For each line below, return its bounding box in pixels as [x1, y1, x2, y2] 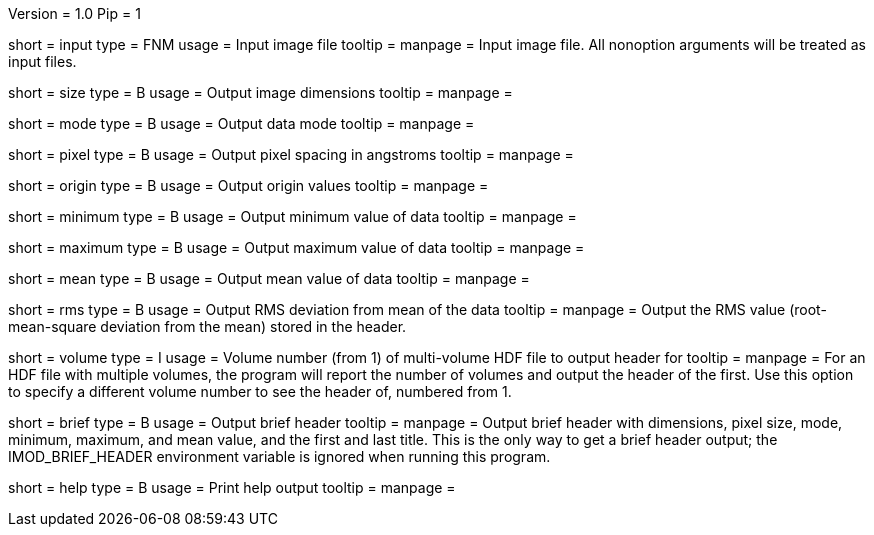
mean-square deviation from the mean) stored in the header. [8, 318, 407, 335]
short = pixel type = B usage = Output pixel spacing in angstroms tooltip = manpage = [8, 146, 574, 163]
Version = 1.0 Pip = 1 [8, 5, 141, 22]
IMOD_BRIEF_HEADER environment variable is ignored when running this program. [8, 448, 551, 465]
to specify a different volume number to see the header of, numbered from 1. [8, 383, 512, 400]
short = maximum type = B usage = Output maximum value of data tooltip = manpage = [8, 239, 585, 256]
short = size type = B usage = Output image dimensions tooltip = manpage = [8, 84, 513, 101]
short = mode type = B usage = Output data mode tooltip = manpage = [8, 115, 475, 132]
